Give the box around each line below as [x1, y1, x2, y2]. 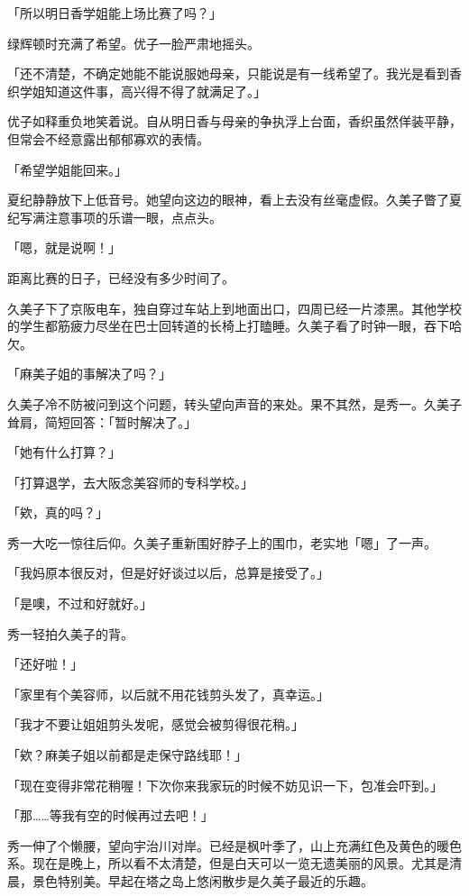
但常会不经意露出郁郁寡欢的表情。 [7, 129, 209, 148]
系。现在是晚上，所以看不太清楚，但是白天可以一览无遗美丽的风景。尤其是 [7, 854, 449, 873]
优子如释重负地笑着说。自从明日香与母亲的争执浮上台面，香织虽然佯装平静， [7, 112, 462, 131]
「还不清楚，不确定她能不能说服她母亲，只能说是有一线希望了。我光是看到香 [7, 64, 462, 83]
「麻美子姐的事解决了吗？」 [7, 364, 171, 383]
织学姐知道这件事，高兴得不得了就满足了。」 [7, 81, 266, 100]
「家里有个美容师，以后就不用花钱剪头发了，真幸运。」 [7, 684, 329, 703]
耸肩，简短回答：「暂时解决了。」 [7, 412, 197, 431]
